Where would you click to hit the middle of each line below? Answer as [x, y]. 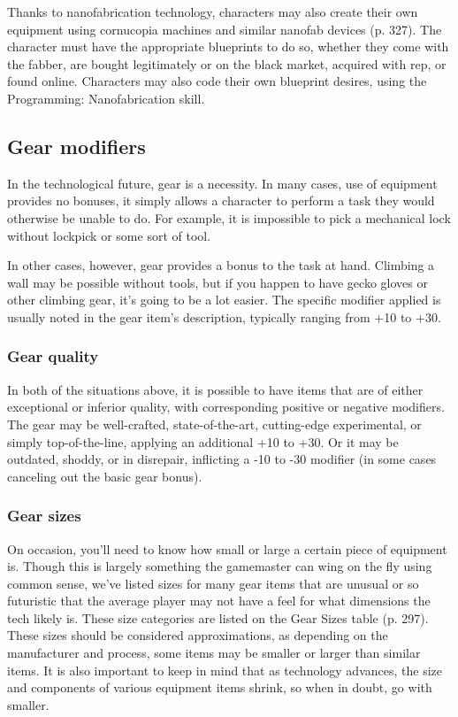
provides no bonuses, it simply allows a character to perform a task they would [221, 200]
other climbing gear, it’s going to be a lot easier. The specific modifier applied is [224, 300]
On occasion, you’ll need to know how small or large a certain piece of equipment [227, 548]
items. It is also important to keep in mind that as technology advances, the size [225, 670]
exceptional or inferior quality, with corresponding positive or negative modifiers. [226, 407]
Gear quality [53, 356]
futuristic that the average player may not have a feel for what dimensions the [219, 601]
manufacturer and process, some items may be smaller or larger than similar [214, 653]
